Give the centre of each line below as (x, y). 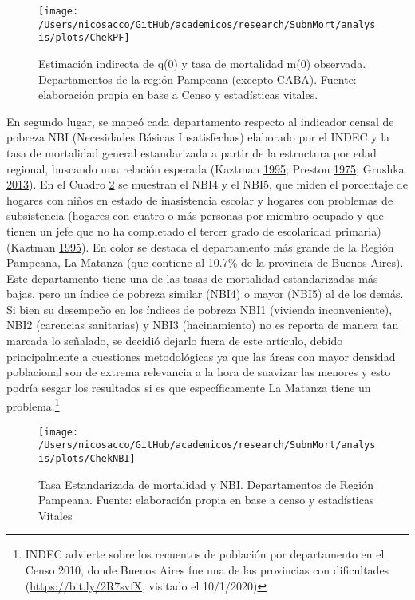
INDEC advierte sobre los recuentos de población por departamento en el (205, 554)
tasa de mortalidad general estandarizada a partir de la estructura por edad (192, 152)
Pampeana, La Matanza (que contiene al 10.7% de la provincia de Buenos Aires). (205, 262)
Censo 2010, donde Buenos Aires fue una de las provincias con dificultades (207, 570)
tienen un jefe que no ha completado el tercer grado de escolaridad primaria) (194, 230)
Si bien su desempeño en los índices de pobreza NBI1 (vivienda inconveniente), (200, 309)
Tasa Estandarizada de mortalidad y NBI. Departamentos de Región (206, 484)
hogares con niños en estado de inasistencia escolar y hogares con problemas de (200, 199)
